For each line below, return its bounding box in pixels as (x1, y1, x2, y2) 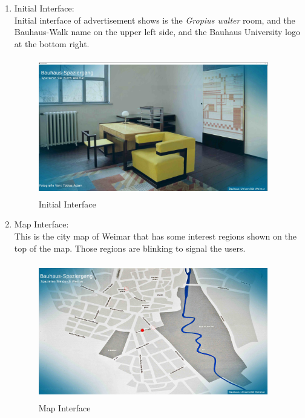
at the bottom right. (14, 37, 90, 50)
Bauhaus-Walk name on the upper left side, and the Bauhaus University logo (14, 25, 300, 38)
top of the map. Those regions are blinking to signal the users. (14, 241, 246, 254)
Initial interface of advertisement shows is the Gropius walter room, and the (14, 13, 295, 26)
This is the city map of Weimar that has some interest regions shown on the (14, 229, 297, 242)
